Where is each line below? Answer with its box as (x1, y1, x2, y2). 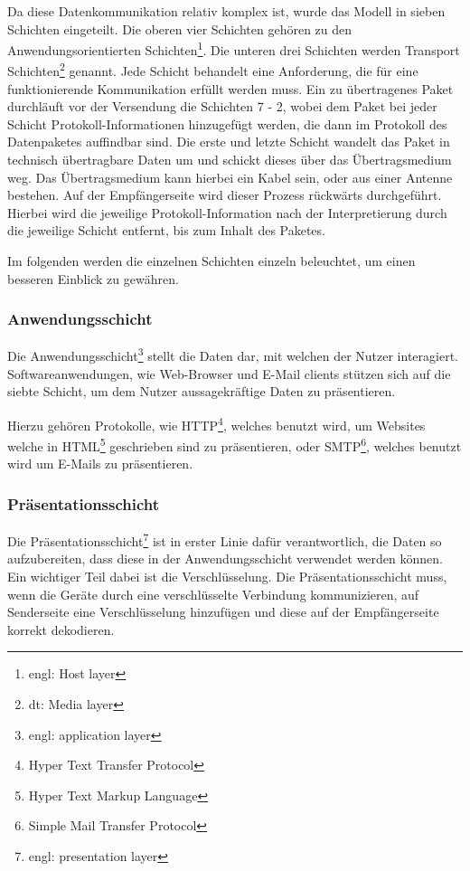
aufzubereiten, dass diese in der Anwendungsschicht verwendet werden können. (7, 549, 443, 568)
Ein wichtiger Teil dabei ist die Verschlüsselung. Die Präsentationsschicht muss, (7, 567, 447, 586)
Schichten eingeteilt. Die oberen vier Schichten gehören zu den (7, 19, 352, 38)
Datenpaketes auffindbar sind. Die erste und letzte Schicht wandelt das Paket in (7, 132, 450, 151)
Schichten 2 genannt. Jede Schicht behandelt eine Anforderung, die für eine (7, 59, 418, 80)
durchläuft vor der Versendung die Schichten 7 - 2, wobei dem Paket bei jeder (7, 97, 437, 116)
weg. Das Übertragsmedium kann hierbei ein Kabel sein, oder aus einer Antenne (7, 167, 453, 186)
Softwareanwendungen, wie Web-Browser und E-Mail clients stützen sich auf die (7, 364, 451, 383)
